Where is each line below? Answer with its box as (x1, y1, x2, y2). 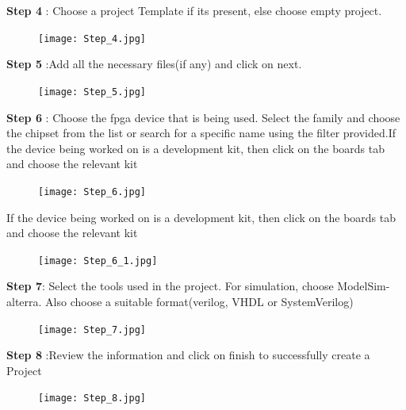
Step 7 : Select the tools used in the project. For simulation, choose (6, 278, 334, 294)
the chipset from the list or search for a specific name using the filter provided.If (6, 125, 396, 141)
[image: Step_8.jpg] (38, 393, 147, 404)
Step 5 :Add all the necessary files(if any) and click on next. (6, 56, 302, 72)
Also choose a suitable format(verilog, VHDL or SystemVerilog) (45, 293, 354, 309)
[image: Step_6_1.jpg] (38, 255, 158, 266)
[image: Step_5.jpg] (38, 86, 147, 98)
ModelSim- (337, 278, 390, 294)
